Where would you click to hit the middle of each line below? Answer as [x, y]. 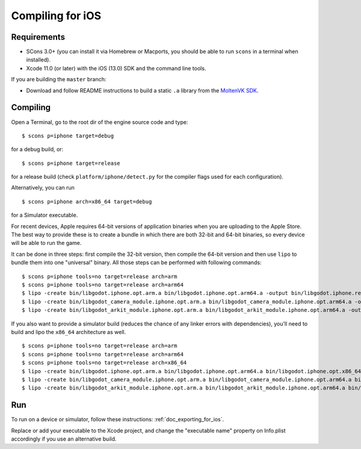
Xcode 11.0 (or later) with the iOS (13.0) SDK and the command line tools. [116, 68]
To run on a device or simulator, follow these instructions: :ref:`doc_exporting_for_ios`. [118, 420]
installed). [39, 60]
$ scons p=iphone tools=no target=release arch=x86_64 [104, 363]
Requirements [38, 37]
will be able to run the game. [46, 243]
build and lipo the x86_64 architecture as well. [69, 332]
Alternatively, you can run [43, 188]
